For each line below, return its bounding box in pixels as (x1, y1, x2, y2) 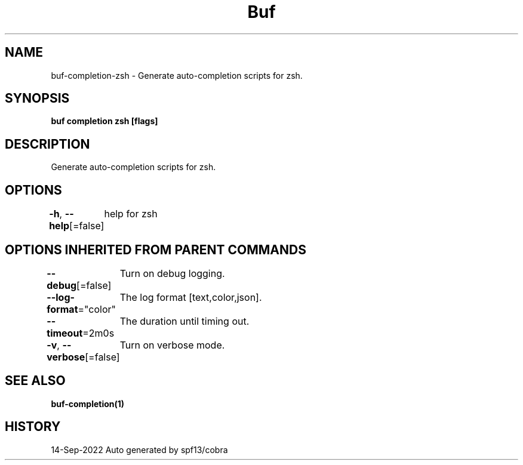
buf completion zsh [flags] (51, 116, 158, 127)
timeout (47, 327, 83, 339)
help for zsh (104, 208, 158, 220)
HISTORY (5, 419, 61, 435)
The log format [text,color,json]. (119, 291, 262, 303)
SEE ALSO (5, 373, 66, 389)
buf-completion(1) (51, 398, 125, 409)
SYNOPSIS (5, 91, 70, 106)
